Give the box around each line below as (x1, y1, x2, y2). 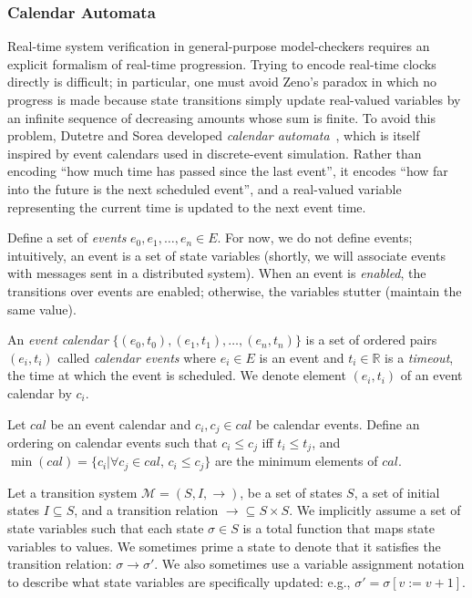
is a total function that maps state (242, 519, 435, 538)
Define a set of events (7, 228, 127, 247)
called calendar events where (57, 347, 217, 366)
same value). (7, 299, 77, 318)
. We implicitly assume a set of (289, 500, 461, 520)
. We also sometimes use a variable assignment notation (154, 554, 465, 573)
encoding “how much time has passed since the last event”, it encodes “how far (7, 161, 448, 180)
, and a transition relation (74, 500, 219, 520)
